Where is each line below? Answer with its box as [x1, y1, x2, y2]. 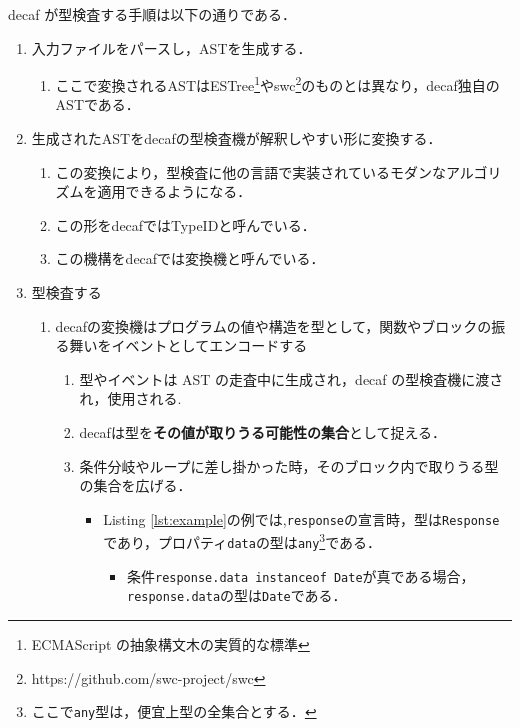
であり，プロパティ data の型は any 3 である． [103, 529, 382, 553]
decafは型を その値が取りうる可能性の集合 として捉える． [79, 421, 447, 442]
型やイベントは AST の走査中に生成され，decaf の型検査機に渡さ [79, 368, 504, 389]
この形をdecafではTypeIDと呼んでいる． [55, 214, 316, 235]
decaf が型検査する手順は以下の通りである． [8, 4, 297, 24]
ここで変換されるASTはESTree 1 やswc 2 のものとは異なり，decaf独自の [55, 72, 500, 95]
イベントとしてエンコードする [111, 335, 308, 356]
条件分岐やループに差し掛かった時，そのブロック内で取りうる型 [79, 455, 499, 476]
